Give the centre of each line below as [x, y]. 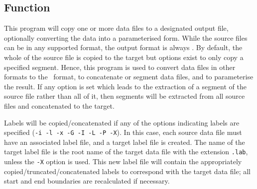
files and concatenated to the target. [59, 105]
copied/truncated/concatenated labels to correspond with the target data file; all [127, 171]
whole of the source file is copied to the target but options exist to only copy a [124, 57]
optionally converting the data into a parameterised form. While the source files [126, 37]
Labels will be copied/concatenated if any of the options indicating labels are [122, 122]
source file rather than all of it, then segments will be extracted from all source [125, 96]
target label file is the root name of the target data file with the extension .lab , [126, 152]
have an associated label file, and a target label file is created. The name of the [125, 142]
